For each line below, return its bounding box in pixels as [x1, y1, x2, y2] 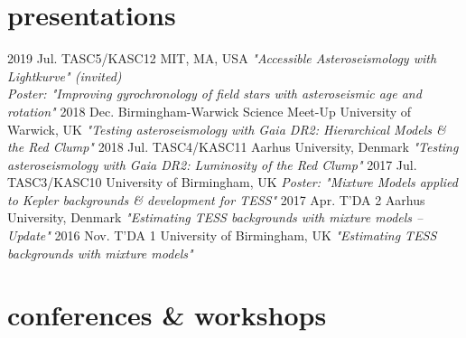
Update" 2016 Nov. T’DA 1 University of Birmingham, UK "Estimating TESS [7, 226, 437, 245]
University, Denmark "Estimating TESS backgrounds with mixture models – [7, 208, 424, 227]
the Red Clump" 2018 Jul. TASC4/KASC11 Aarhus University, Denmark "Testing [7, 137, 459, 156]
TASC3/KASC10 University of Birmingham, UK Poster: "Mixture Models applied [7, 173, 458, 192]
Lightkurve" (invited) [7, 66, 122, 85]
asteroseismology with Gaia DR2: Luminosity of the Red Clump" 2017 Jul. [7, 155, 417, 174]
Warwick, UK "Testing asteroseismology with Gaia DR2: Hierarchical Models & [7, 119, 446, 138]
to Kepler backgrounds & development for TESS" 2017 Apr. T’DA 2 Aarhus [7, 190, 425, 209]
